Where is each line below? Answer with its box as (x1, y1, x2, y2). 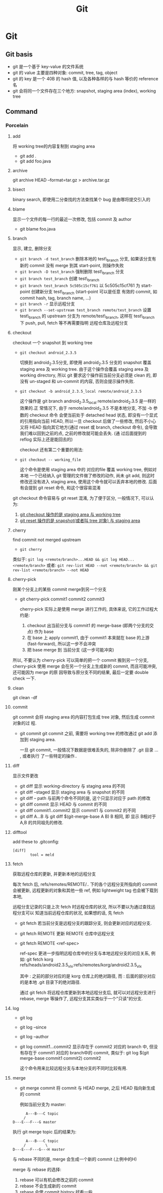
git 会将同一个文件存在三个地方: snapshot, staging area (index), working (12, 88, 156, 93)
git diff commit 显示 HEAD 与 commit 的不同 (19, 801, 107, 807)
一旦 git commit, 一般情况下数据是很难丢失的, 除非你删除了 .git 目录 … (19, 747, 159, 753)
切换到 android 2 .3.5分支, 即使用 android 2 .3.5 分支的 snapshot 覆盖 (19, 359, 152, 366)
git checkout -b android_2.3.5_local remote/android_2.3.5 (19, 389, 142, 394)
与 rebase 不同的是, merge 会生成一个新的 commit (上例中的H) (12, 1156, 137, 1162)
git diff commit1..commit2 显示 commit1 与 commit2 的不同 (19, 808, 136, 813)
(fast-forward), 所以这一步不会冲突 (27, 641, 97, 647)
